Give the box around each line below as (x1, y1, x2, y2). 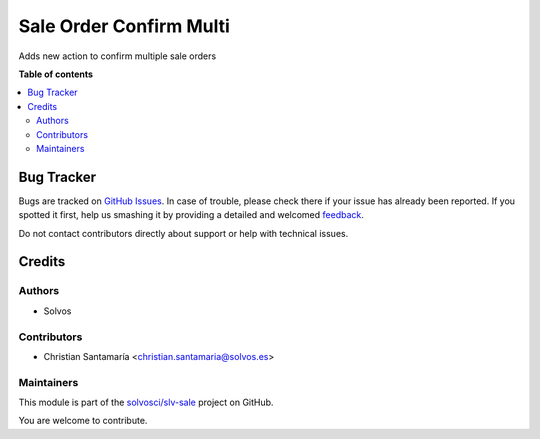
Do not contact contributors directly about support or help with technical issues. (18, 227, 349, 239)
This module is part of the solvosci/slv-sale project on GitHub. (18, 396, 274, 409)
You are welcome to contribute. (18, 415, 148, 427)
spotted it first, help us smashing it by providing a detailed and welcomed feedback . (18, 209, 365, 221)
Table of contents (18, 68, 94, 80)
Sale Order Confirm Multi (18, 15, 230, 37)
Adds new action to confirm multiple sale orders (18, 50, 217, 62)
